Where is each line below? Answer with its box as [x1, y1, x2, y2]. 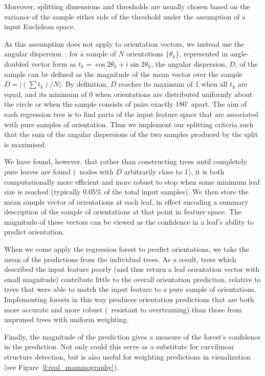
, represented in [179, 48, 228, 59]
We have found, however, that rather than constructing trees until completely [4, 156, 247, 167]
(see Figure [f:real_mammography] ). [4, 361, 119, 372]
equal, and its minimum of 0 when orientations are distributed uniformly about [4, 88, 253, 99]
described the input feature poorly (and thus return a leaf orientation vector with [4, 264, 260, 274]
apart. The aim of [191, 98, 247, 109]
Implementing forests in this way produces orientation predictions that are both [4, 294, 254, 305]
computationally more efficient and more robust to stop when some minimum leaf [4, 176, 260, 187]
